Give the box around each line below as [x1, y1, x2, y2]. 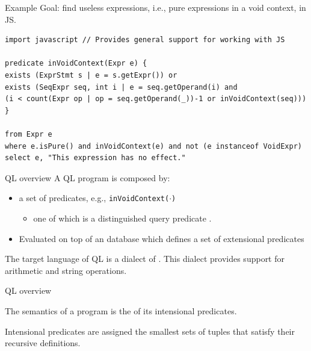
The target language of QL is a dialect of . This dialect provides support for [5, 252, 285, 265]
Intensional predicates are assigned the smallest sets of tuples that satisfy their [5, 325, 295, 337]
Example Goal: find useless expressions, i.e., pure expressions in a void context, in [5, 1, 306, 13]
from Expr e [5, 129, 52, 138]
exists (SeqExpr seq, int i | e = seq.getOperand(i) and [5, 82, 238, 92]
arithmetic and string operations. [5, 264, 127, 276]
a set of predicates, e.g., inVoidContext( [19, 191, 170, 204]
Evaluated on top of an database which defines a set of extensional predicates [19, 232, 304, 244]
